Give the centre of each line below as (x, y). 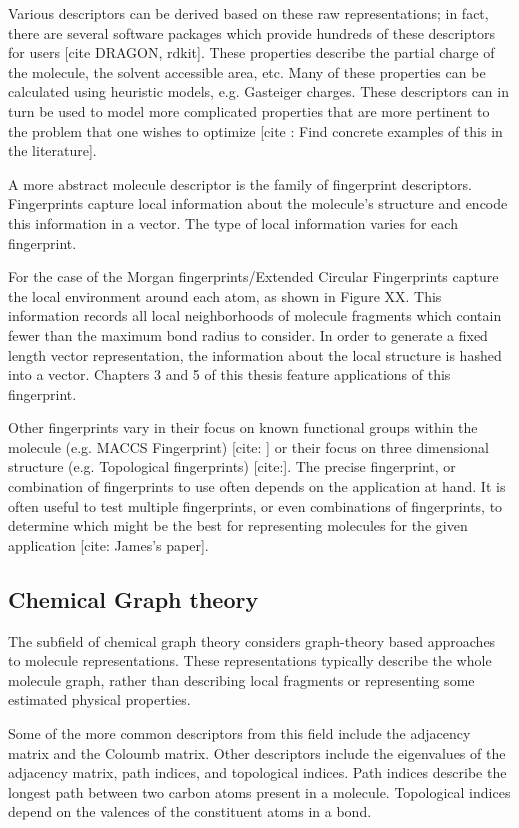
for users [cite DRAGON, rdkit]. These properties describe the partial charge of (251, 52)
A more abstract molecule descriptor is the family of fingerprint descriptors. (240, 183)
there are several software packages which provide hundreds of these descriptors (251, 32)
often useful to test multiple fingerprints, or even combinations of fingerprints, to (255, 505)
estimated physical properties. (99, 699)
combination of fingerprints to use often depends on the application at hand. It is (257, 486)
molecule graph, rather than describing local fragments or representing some (241, 679)
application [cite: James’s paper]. (108, 544)
